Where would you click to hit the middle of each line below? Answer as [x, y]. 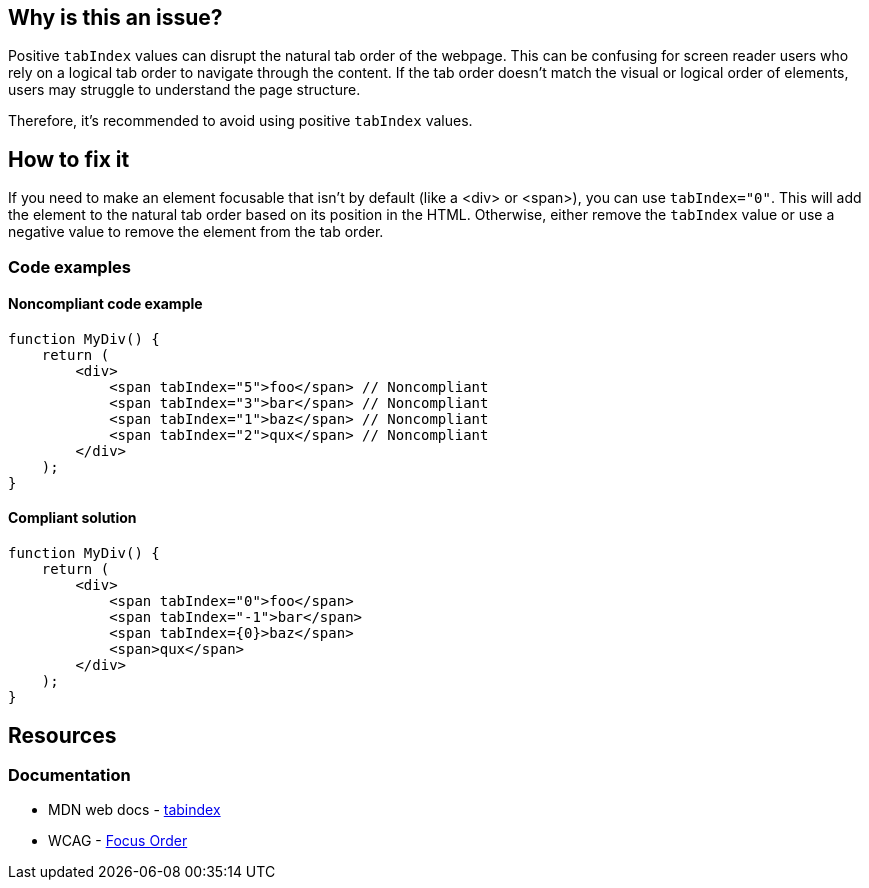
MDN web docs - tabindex [134, 810]
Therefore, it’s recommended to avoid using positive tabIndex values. [240, 121]
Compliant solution [72, 518]
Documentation [69, 774]
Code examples [70, 266]
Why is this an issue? [115, 17]
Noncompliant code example [105, 304]
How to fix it [69, 159]
